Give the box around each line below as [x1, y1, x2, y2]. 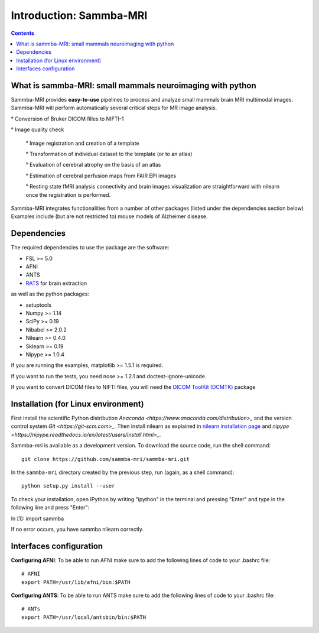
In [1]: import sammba [11, 515, 64, 522]
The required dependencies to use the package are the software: [11, 244, 170, 251]
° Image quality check [11, 126, 64, 133]
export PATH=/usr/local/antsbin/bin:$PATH [21, 613, 147, 621]
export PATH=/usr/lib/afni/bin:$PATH [21, 579, 131, 585]
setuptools [25, 301, 51, 309]
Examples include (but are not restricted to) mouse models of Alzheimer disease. [11, 213, 208, 220]
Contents [11, 30, 35, 37]
